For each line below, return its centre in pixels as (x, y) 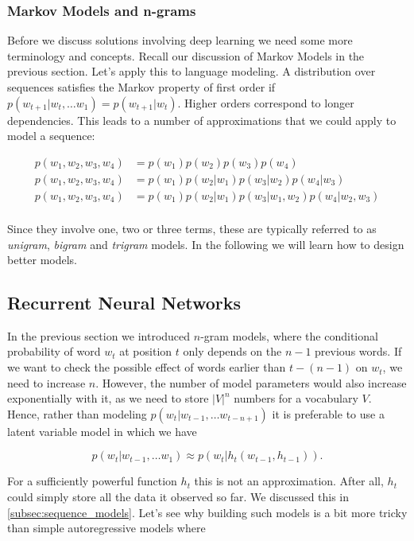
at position (146, 351)
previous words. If (358, 351)
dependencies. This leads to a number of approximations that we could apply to (202, 120)
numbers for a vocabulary (296, 398)
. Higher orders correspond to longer (266, 102)
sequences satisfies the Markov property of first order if (141, 87)
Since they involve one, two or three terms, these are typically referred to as (192, 228)
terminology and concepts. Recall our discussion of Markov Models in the (186, 55)
